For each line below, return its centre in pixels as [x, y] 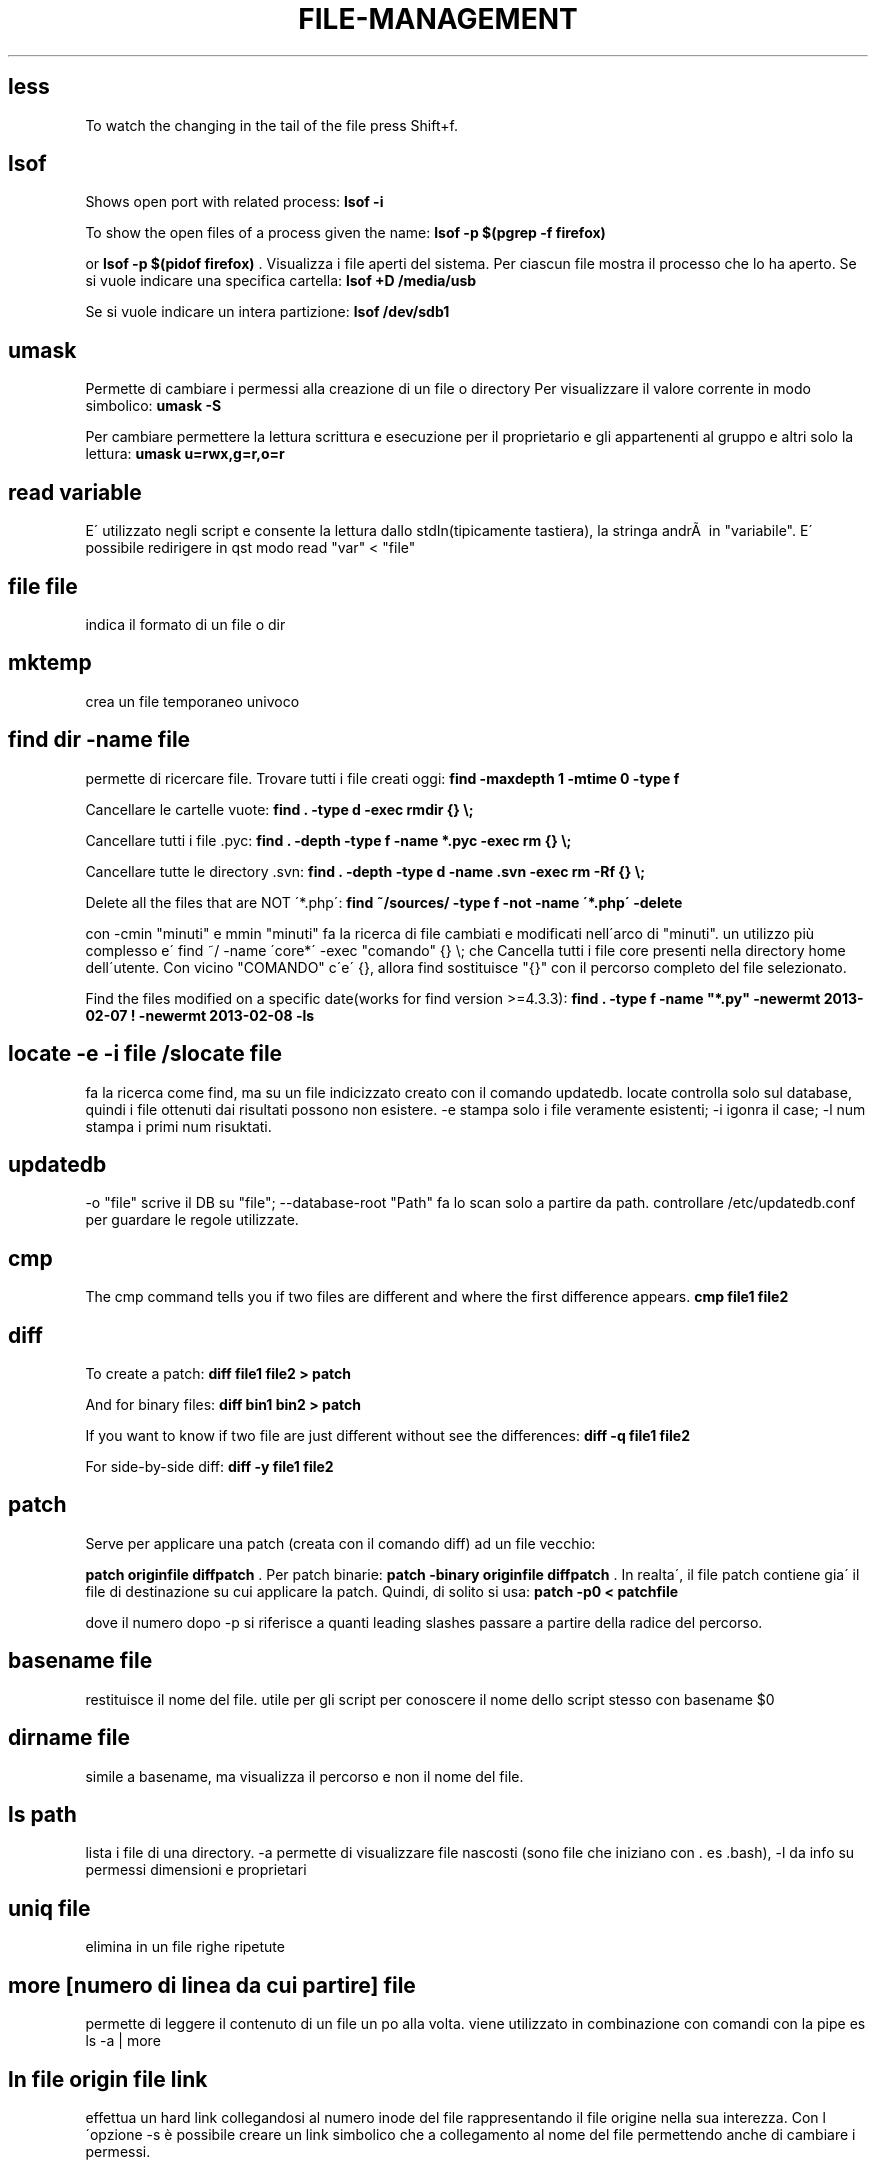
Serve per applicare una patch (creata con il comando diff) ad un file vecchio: [340, 1543]
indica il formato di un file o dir [185, 624]
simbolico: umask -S [153, 406]
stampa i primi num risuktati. [178, 1126]
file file [43, 586]
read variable [75, 492]
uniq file [49, 1908]
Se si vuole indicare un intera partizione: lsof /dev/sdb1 [267, 312]
